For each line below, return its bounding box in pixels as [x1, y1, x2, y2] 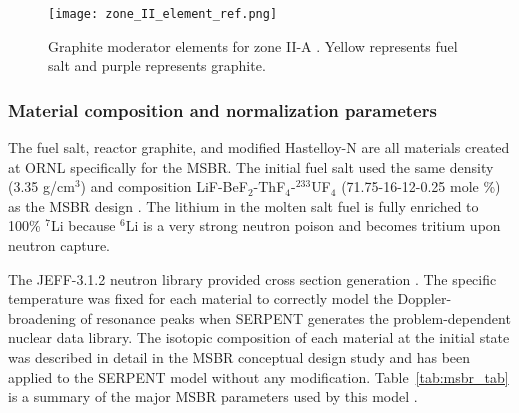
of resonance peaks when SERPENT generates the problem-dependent [80, 307, 511, 328]
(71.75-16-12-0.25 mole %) [341, 176, 501, 197]
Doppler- [397, 288, 452, 309]
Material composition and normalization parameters [8, 97, 437, 122]
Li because [51, 215, 116, 236]
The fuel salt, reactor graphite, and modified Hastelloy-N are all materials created [8, 137, 510, 158]
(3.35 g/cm [8, 176, 75, 197]
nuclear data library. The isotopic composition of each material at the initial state [8, 327, 510, 348]
